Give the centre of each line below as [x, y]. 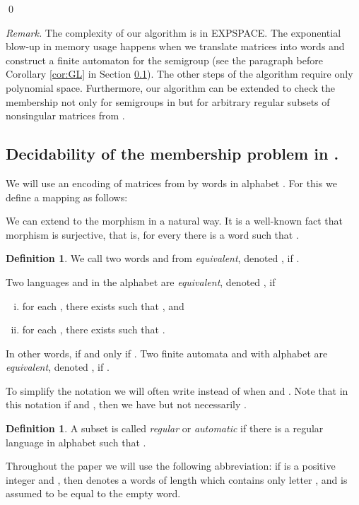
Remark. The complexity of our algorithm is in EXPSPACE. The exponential [173, 32]
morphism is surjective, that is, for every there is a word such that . [152, 234]
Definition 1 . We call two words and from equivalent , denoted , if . [153, 258]
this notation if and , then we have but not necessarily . [126, 404]
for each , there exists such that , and [103, 305]
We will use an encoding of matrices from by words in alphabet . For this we [171, 183]
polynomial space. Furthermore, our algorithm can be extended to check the [170, 87]
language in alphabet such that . [76, 442]
